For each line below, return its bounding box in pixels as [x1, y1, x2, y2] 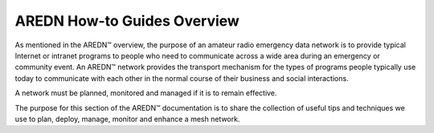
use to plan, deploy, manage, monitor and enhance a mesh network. [14, 114, 240, 123]
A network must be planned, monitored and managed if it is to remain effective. [14, 88, 277, 98]
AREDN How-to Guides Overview [14, 12, 240, 30]
